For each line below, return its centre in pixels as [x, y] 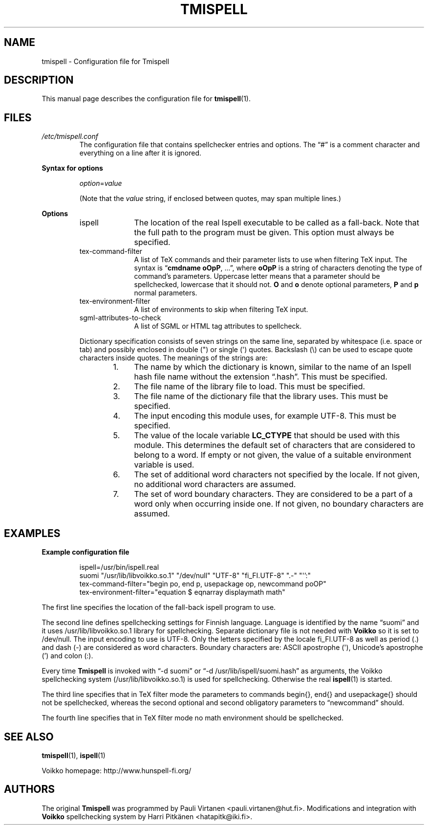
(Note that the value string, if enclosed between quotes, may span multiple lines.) [210, 199]
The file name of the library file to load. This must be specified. [250, 387]
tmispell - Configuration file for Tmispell [106, 61]
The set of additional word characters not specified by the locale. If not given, [277, 475]
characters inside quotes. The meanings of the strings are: [173, 358]
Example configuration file [86, 552]
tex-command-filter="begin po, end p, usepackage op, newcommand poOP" [203, 584]
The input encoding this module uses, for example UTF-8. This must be [265, 416]
